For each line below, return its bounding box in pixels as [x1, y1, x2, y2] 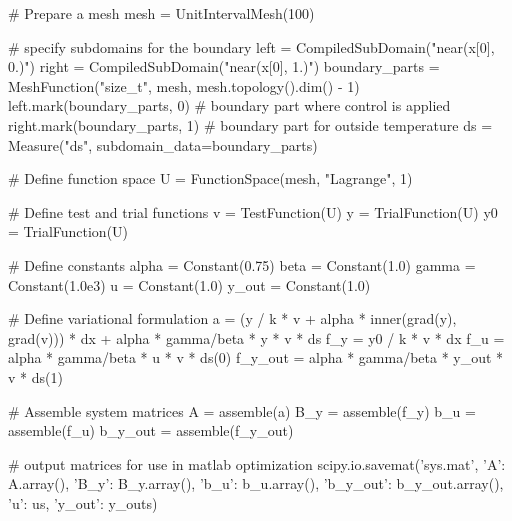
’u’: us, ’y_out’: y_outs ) [8, 492, 158, 513]
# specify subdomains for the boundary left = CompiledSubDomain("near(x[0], [8, 36, 495, 57]
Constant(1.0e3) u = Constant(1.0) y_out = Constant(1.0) [8, 274, 371, 295]
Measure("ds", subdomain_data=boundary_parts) [8, 134, 318, 155]
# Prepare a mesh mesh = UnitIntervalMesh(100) [8, 3, 315, 23]
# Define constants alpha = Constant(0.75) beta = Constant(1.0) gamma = [8, 254, 476, 275]
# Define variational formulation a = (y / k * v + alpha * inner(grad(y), [8, 308, 457, 329]
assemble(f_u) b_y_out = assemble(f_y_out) [8, 420, 294, 441]
